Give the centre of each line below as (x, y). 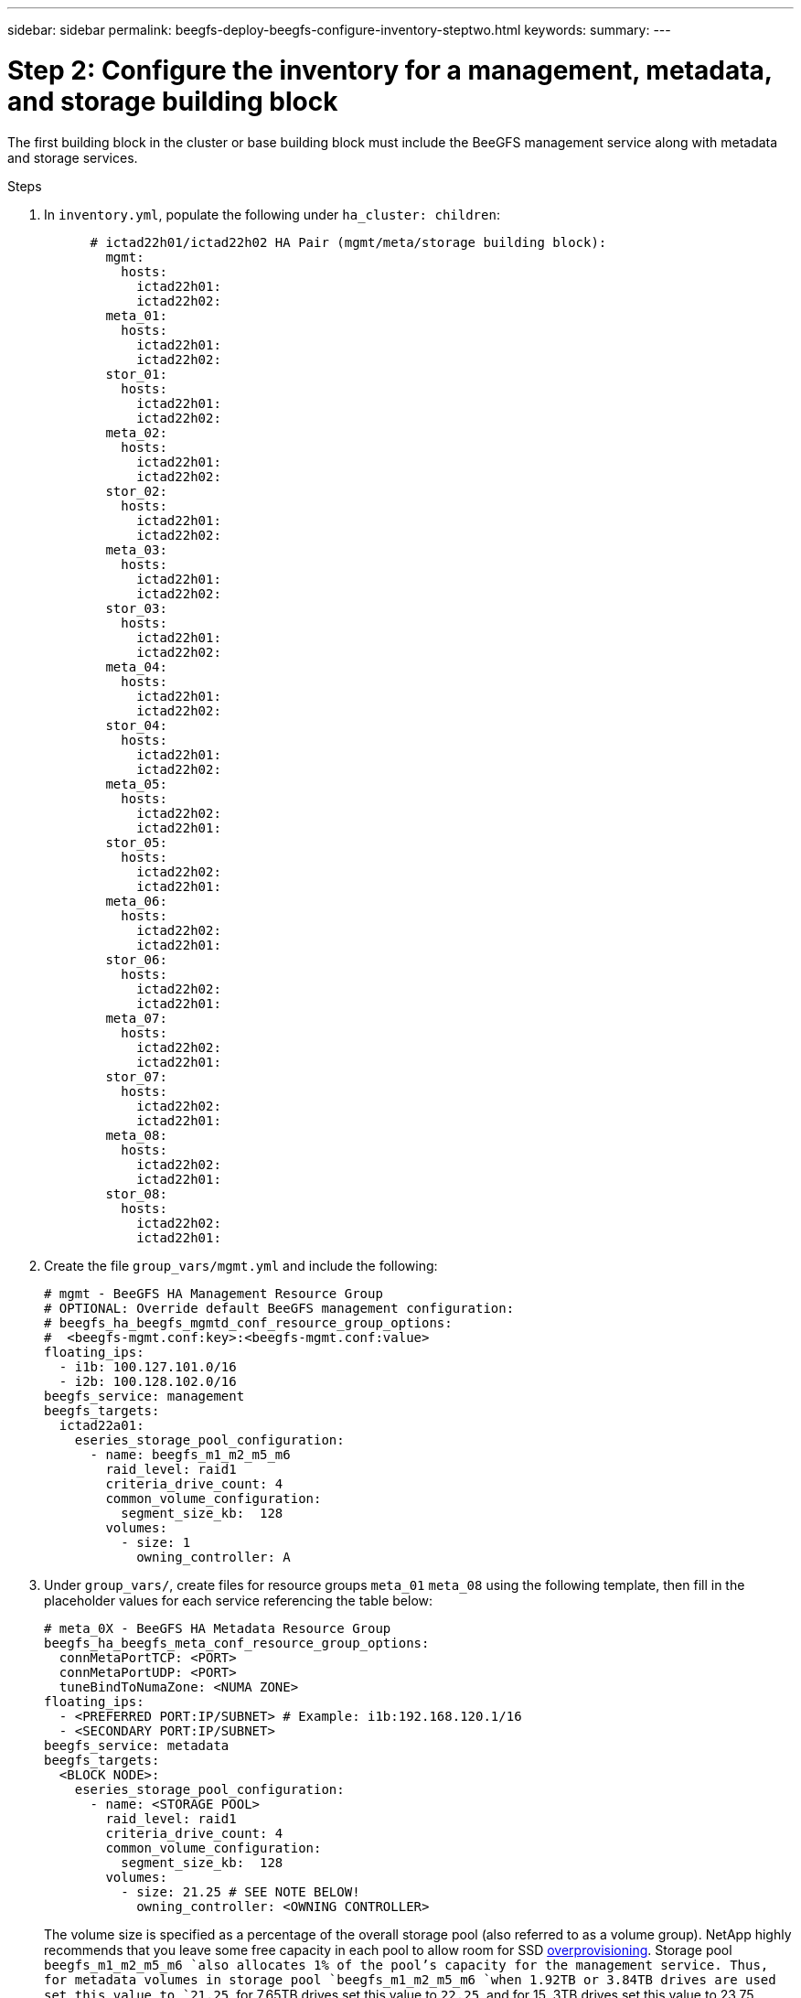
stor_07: (136, 1076)
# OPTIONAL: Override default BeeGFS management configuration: (279, 1308)
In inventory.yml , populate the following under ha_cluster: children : (272, 214)
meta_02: (136, 432)
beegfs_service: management (144, 1396)
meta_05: (136, 784)
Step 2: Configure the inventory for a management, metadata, (390, 70)
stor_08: (136, 1193)
